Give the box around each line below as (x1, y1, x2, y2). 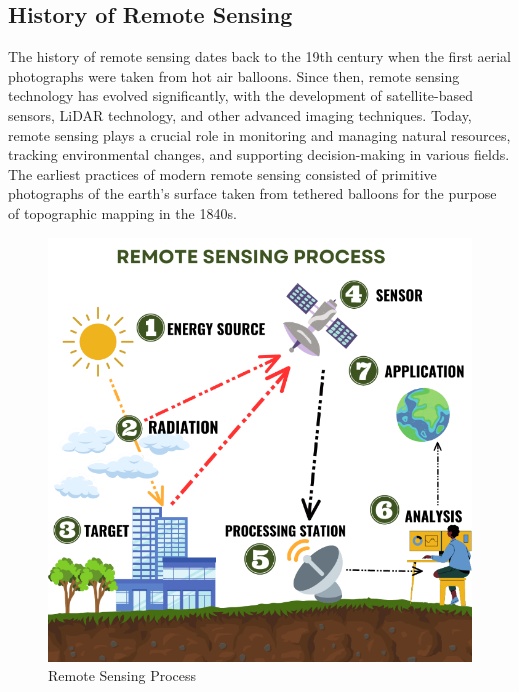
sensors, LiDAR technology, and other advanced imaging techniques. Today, (8, 104, 472, 125)
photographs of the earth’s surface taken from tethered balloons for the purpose (8, 183, 497, 204)
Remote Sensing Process (48, 665, 197, 686)
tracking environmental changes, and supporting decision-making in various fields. (8, 144, 510, 165)
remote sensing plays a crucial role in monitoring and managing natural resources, (8, 124, 511, 145)
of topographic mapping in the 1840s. (8, 202, 237, 223)
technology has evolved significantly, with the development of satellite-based (8, 85, 474, 106)
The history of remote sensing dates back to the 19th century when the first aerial (8, 46, 511, 67)
